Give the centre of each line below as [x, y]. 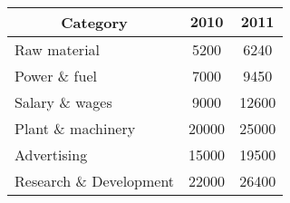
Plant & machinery [75, 128]
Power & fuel [56, 76]
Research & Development [95, 181]
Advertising [51, 155]
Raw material [58, 49]
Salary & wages [63, 102]
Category [94, 22]
